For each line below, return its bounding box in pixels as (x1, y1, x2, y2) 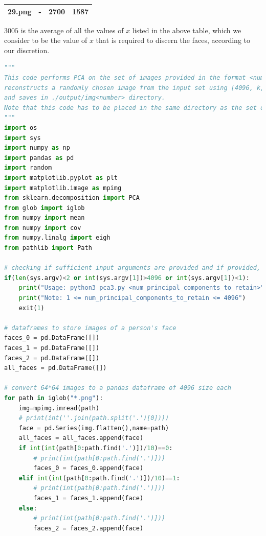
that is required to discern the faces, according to (96, 35, 250, 45)
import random (4, 164, 52, 172)
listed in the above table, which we (132, 25, 241, 35)
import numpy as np (4, 144, 70, 152)
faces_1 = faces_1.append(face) (33, 494, 144, 502)
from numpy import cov (4, 224, 81, 231)
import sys (4, 134, 41, 142)
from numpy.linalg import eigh (4, 234, 110, 242)
